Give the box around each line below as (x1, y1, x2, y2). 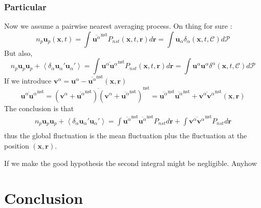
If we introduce (4, 75, 52, 86)
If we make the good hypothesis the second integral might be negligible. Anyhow (4, 157, 257, 168)
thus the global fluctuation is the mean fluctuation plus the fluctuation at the (4, 130, 247, 141)
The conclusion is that (4, 102, 74, 113)
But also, (4, 47, 33, 58)
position (4, 140, 29, 151)
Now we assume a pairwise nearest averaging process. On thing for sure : (4, 20, 232, 31)
